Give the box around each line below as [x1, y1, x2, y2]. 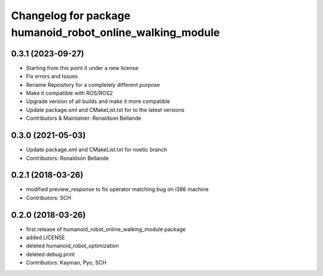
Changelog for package [11, 9, 131, 22]
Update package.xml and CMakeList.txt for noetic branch [26, 146, 167, 153]
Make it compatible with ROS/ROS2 [26, 90, 113, 97]
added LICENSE [26, 234, 65, 241]
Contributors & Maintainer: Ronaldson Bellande [26, 114, 142, 122]
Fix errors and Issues [26, 72, 78, 80]
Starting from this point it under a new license [26, 64, 139, 71]
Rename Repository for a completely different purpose [26, 81, 160, 88]
